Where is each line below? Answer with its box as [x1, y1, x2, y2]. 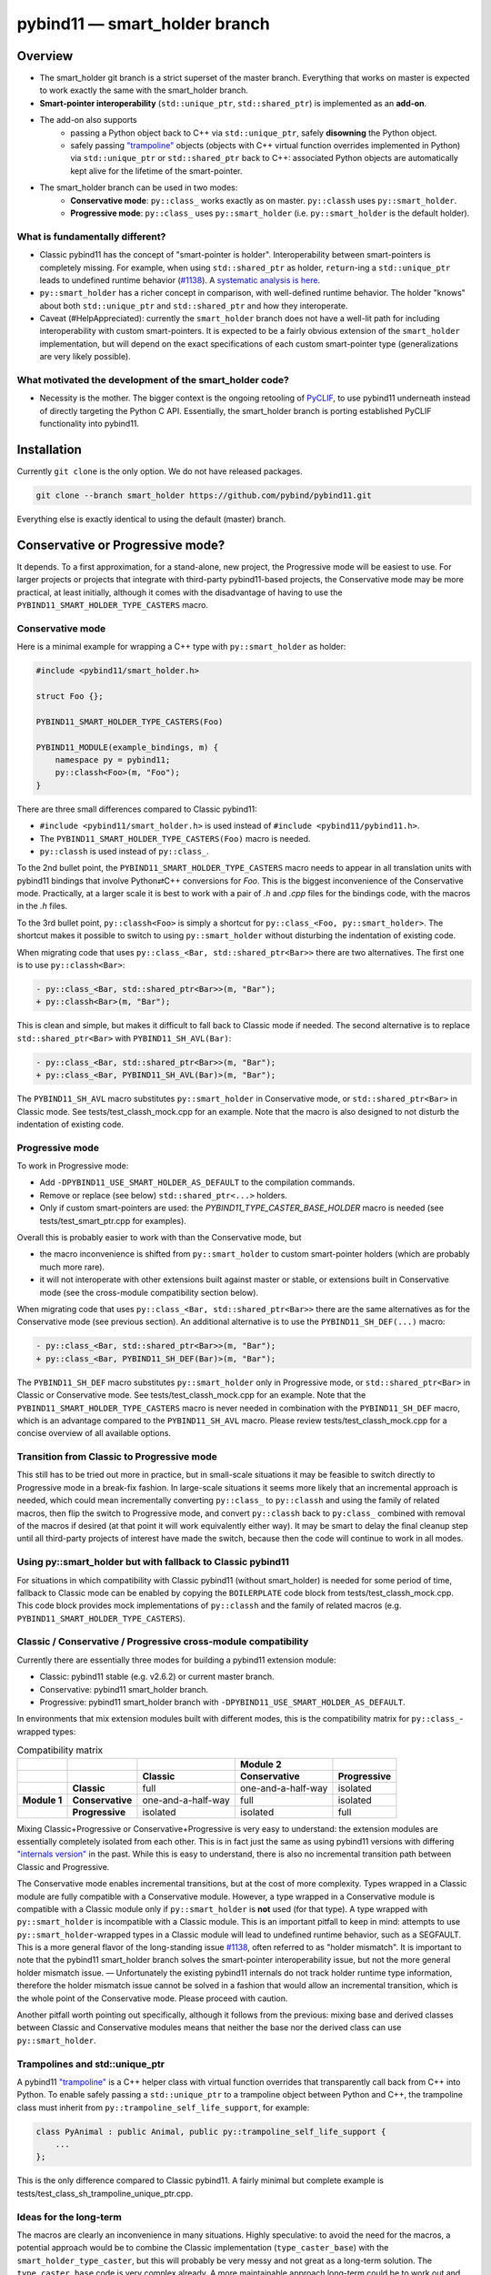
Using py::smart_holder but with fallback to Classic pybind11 [16, 1556, 290, 1569]
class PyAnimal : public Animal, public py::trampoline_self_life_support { [35, 2126, 386, 2137]
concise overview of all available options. [16, 1428, 172, 1439]
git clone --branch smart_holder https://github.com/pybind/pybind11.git [35, 490, 372, 500]
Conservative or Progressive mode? [16, 537, 225, 552]
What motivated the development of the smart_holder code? [16, 374, 290, 386]
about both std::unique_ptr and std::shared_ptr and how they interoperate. [39, 300, 349, 311]
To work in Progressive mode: [16, 1160, 129, 1171]
